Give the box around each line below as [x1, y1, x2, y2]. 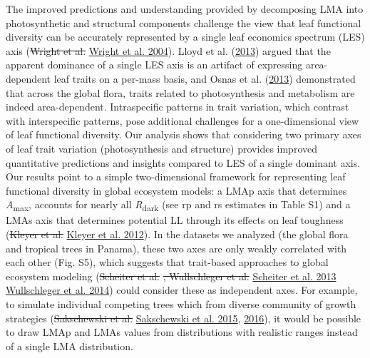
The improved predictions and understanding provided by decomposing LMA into [6, 1, 364, 16]
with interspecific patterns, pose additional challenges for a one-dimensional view [6, 113, 359, 128]
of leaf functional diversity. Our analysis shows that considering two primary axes [6, 127, 361, 142]
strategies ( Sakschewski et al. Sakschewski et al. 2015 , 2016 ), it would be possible [6, 310, 361, 325]
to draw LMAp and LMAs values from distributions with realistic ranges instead [6, 324, 358, 339]
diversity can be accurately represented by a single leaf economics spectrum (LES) [6, 29, 365, 44]
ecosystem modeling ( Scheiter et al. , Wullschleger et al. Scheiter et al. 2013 [6, 268, 336, 283]
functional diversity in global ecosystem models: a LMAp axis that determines [6, 183, 347, 198]
